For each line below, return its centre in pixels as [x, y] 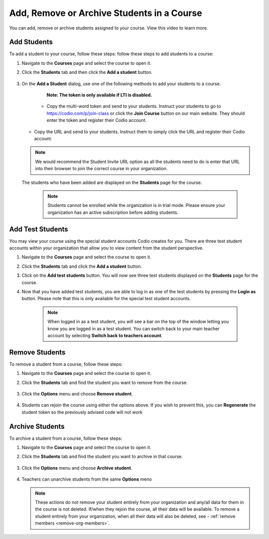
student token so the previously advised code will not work [82, 412]
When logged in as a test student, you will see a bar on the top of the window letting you [138, 322]
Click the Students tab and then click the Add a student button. [87, 72]
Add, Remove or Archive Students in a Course [106, 13]
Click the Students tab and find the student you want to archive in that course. [102, 457]
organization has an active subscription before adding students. [113, 212]
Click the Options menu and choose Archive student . [77, 468]
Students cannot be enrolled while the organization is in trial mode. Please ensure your [136, 205]
